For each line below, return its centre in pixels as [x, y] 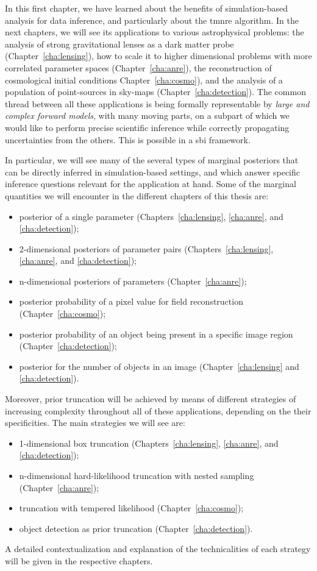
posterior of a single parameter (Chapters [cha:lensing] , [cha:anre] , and [151, 216]
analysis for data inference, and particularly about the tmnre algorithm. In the [152, 20]
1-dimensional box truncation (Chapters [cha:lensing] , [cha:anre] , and [149, 443]
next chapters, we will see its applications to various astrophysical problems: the [155, 32]
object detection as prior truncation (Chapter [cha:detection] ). [136, 528]
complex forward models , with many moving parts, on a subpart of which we [147, 115]
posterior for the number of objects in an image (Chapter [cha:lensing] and [159, 366]
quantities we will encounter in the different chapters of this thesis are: [137, 195]
